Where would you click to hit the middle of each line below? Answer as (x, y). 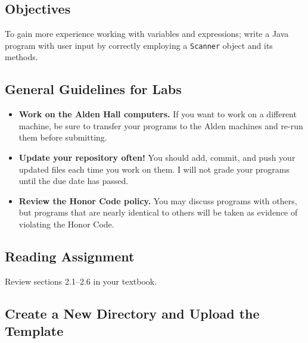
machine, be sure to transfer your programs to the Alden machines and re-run (161, 125)
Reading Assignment (70, 256)
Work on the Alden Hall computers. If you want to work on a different (158, 114)
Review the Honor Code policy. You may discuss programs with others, (158, 200)
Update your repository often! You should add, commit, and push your (157, 158)
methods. (21, 57)
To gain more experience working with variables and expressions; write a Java (147, 34)
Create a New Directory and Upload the (132, 313)
